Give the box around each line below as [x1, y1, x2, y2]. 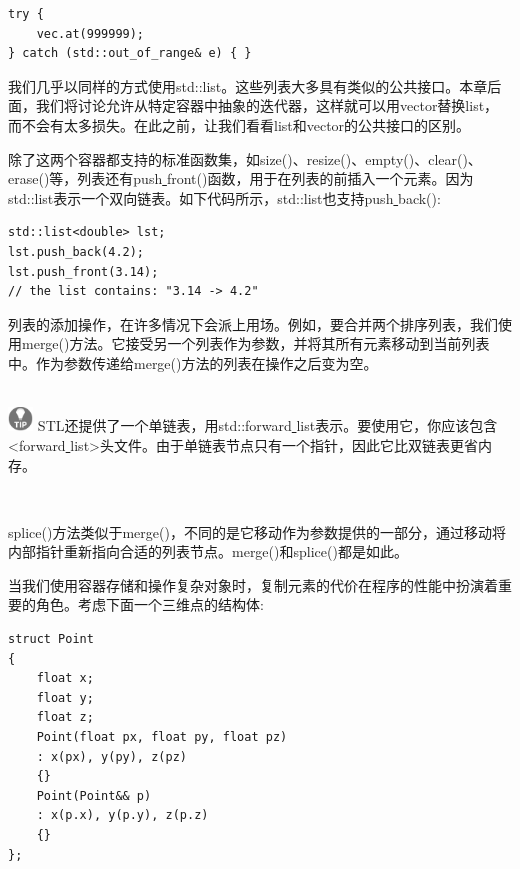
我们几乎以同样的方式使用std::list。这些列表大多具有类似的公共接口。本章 [8, 75, 488, 96]
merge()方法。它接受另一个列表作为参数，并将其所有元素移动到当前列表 [21, 333, 490, 354]
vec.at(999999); [36, 26, 145, 41]
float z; [36, 710, 94, 725]
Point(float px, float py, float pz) [36, 730, 288, 745]
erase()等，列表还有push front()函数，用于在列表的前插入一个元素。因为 [8, 168, 474, 189]
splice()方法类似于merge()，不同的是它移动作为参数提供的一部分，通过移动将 [8, 521, 506, 542]
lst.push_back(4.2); [8, 244, 145, 259]
